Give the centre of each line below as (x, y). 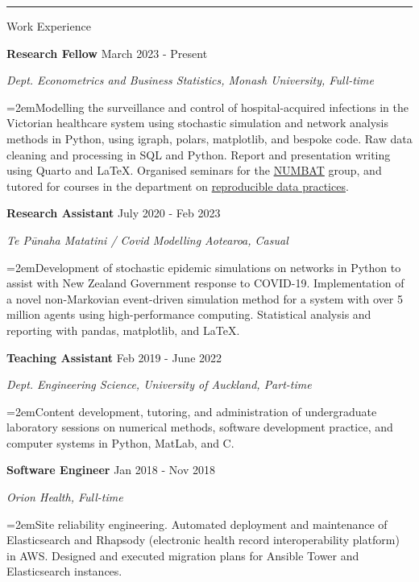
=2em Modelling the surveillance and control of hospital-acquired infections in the (207, 107)
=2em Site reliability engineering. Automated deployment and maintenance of (197, 524)
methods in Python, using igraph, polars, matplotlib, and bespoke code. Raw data (209, 138)
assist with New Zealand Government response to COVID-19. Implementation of (205, 283)
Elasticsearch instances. (64, 571)
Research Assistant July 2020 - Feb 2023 (114, 213)
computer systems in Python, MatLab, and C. (120, 442)
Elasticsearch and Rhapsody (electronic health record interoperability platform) (203, 540)
